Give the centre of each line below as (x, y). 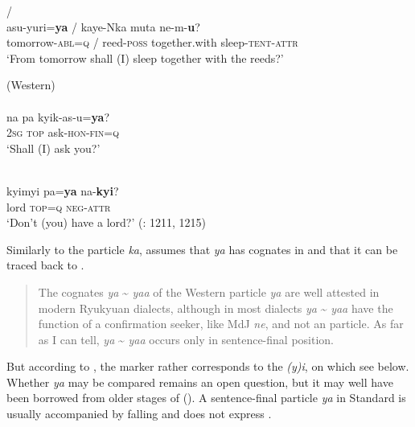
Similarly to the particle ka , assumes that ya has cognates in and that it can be (202, 249)
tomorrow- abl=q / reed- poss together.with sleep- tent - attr (152, 42)
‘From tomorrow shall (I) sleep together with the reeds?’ (145, 57)
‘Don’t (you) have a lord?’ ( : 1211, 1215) (106, 222)
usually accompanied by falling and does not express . (139, 414)
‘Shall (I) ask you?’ (53, 148)
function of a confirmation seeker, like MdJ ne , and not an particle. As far (221, 324)
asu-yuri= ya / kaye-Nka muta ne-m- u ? (103, 26)
